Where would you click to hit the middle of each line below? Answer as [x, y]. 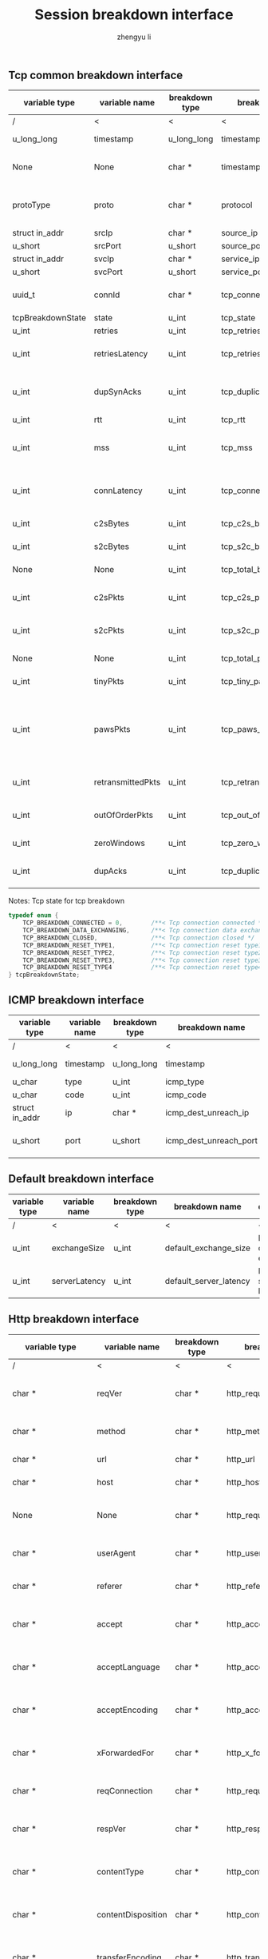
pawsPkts [112, 729]
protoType [32, 205]
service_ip [240, 259]
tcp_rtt [233, 419]
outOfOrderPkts [124, 815]
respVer [111, 1829]
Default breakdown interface [81, 1179]
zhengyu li [134, 37]
